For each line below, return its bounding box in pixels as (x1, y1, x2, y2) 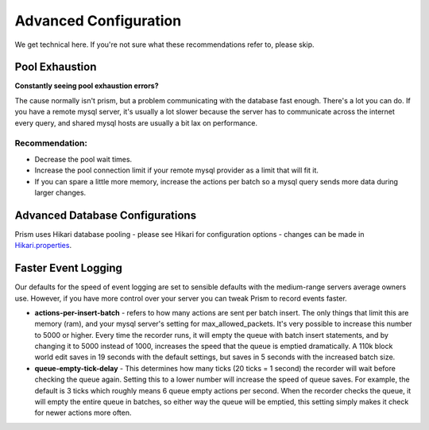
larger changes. (34, 188, 87, 197)
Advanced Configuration (14, 12, 182, 29)
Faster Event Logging (14, 261, 122, 275)
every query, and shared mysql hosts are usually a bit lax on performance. (14, 118, 258, 127)
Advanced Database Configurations (14, 208, 197, 222)
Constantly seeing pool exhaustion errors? (14, 81, 159, 91)
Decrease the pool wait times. (34, 154, 133, 164)
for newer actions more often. (34, 408, 132, 417)
